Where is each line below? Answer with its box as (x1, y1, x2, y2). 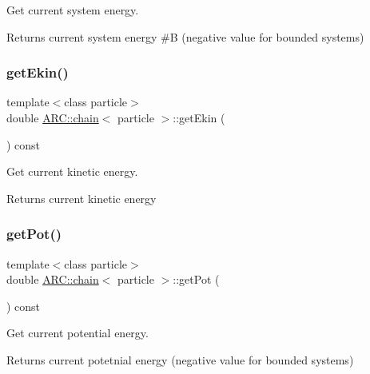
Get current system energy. (6, 2, 139, 18)
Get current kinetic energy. (6, 163, 138, 180)
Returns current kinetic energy (6, 189, 157, 206)
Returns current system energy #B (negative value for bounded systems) (6, 28, 364, 45)
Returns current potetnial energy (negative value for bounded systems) (6, 351, 354, 368)
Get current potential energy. (6, 324, 149, 341)
